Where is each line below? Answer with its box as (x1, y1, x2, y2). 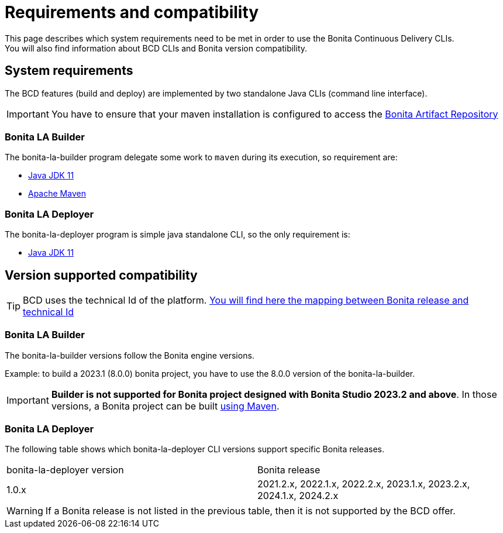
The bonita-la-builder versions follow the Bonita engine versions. (5, 350, 254, 360)
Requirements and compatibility (5, 2, 259, 22)
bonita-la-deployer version (6, 464, 124, 476)
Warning (6, 505, 43, 517)
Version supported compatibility (5, 267, 198, 283)
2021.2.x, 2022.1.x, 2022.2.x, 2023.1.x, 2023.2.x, (257, 478, 470, 490)
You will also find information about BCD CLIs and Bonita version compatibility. (5, 43, 308, 53)
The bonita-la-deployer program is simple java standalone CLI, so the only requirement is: (5, 229, 350, 240)
